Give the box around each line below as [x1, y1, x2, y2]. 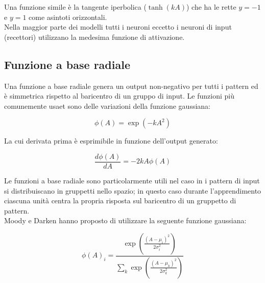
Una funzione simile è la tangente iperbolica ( [4, 2, 147, 12]
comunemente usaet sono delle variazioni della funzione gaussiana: [4, 100, 210, 111]
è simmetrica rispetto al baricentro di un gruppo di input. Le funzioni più [4, 90, 234, 101]
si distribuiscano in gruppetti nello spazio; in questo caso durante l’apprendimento [4, 185, 261, 196]
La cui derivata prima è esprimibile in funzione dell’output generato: [4, 135, 218, 146]
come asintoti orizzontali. [29, 11, 107, 22]
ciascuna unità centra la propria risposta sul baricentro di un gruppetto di [4, 195, 236, 206]
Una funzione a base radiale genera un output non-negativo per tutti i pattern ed [4, 80, 258, 91]
